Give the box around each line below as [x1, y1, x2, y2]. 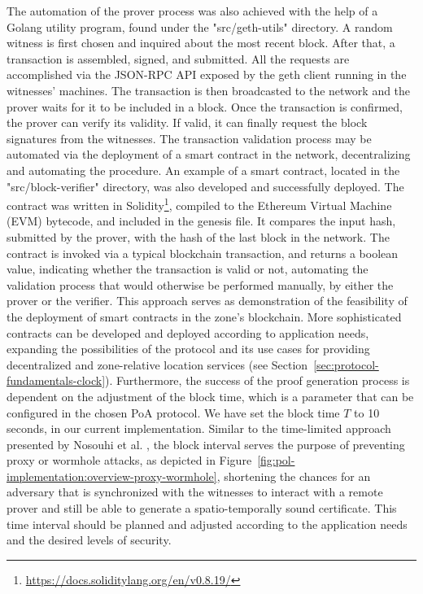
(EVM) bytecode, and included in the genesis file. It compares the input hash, [7, 212, 396, 229]
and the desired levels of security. [7, 531, 172, 548]
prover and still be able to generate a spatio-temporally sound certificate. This [7, 500, 397, 517]
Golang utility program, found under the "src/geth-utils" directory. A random [7, 18, 393, 35]
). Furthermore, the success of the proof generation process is [105, 372, 410, 389]
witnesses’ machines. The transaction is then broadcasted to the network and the [7, 81, 411, 98]
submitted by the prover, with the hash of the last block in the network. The [7, 228, 390, 245]
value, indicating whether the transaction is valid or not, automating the [7, 260, 368, 277]
